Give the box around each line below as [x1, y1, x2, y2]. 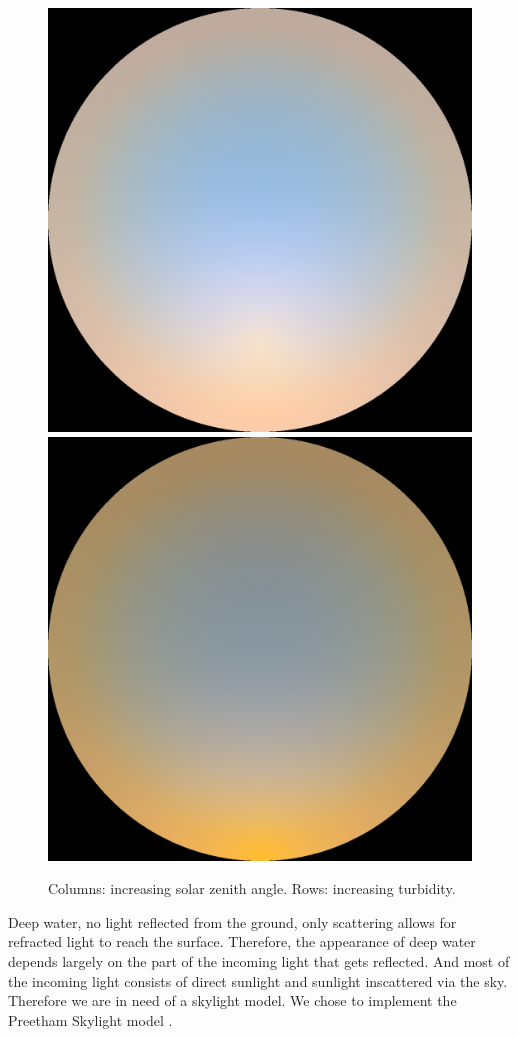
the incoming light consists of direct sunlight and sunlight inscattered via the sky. [8, 970, 508, 991]
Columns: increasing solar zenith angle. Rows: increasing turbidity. [48, 878, 456, 899]
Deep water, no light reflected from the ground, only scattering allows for [8, 911, 457, 932]
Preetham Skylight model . [8, 1009, 173, 1030]
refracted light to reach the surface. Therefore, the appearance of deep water [8, 931, 476, 952]
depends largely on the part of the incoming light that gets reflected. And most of [8, 950, 510, 971]
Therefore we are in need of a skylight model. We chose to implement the [8, 990, 457, 1011]
